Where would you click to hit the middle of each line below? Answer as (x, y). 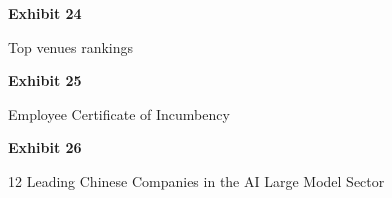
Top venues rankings (71, 46)
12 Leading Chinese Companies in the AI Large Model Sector (196, 180)
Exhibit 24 (45, 13)
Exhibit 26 (45, 147)
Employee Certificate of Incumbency (119, 113)
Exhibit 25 (45, 80)
